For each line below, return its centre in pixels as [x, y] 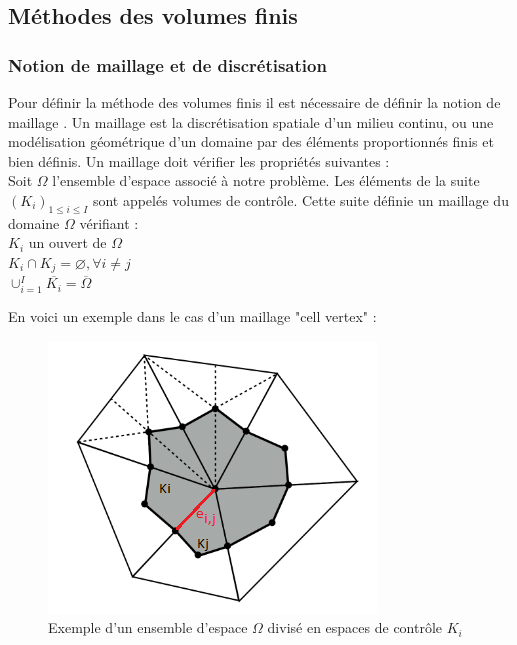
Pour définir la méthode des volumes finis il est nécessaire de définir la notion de [254, 102]
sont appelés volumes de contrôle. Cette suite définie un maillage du [300, 199]
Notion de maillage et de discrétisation [167, 64]
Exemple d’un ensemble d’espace [148, 627]
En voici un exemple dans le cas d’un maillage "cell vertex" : [192, 316]
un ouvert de [67, 242]
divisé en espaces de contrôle [355, 627]
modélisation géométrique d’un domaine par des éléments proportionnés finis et [251, 141]
